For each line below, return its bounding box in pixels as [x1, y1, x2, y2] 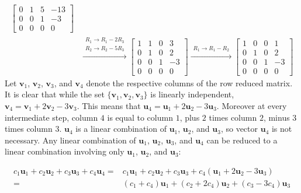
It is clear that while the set [5, 88, 105, 100]
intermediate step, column [5, 111, 98, 123]
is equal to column [107, 111, 173, 123]
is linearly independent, [150, 88, 234, 100]
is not [271, 122, 292, 135]
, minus [263, 111, 290, 123]
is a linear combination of [75, 122, 167, 135]
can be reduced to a [206, 134, 278, 146]
